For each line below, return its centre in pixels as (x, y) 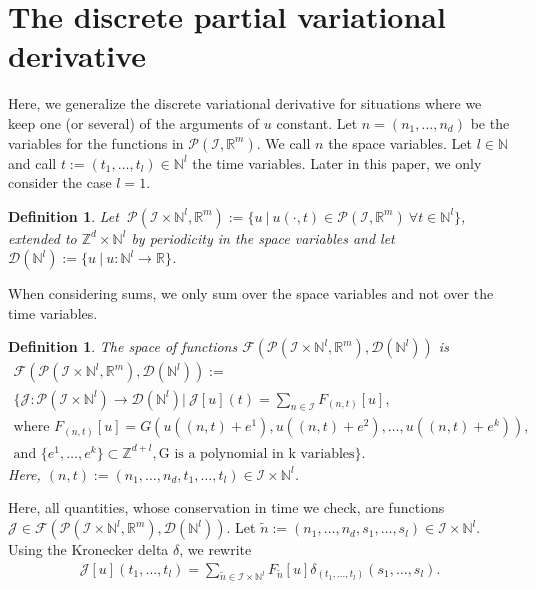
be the (490, 122)
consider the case (60, 182)
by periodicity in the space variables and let (263, 237)
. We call (283, 142)
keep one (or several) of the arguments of (134, 122)
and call (32, 162)
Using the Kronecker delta (88, 549)
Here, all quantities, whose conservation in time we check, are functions (226, 507)
